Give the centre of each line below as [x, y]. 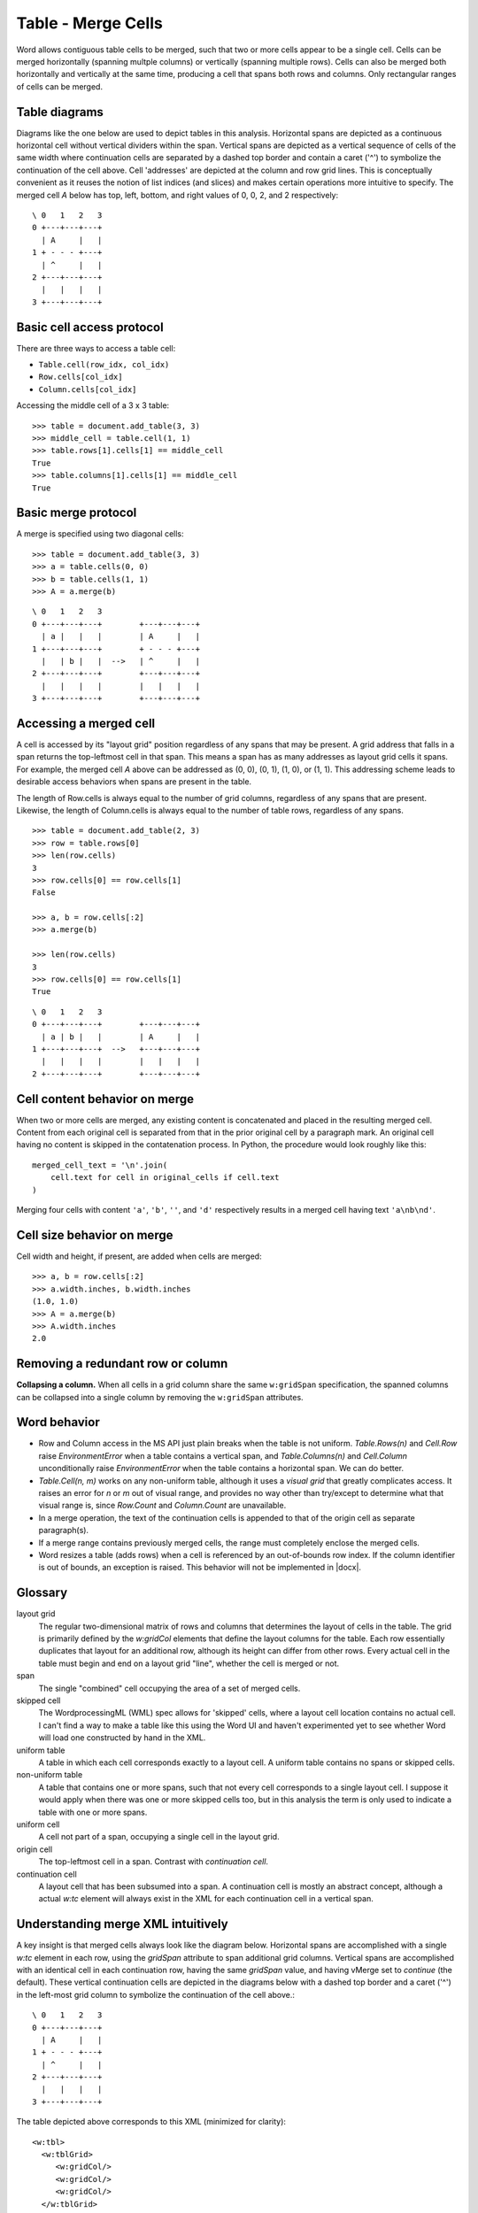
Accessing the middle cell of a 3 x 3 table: [93, 405]
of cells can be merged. [60, 86]
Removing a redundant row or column [122, 1364]
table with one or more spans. [93, 1812]
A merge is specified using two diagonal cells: [100, 534]
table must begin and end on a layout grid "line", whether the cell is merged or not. [189, 1663]
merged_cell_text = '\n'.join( [100, 1165]
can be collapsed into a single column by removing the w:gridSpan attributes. [160, 1397]
